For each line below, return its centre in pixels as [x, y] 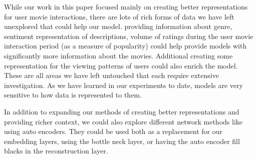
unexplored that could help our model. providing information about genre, [118, 26]
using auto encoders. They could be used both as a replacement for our [113, 131]
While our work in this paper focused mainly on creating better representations [126, 6]
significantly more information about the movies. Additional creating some [118, 55]
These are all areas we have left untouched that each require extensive [111, 75]
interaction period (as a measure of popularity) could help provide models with [125, 46]
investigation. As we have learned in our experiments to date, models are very [123, 85]
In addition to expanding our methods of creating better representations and [122, 111]
